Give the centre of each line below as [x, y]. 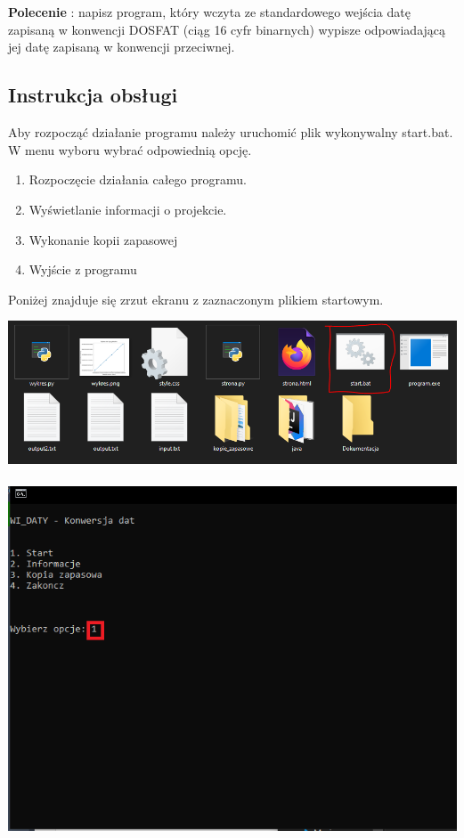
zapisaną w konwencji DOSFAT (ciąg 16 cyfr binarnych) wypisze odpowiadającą [227, 29]
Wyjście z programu [83, 269]
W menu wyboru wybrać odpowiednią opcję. [130, 149]
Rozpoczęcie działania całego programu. [138, 179]
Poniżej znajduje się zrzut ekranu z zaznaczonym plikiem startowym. [196, 299]
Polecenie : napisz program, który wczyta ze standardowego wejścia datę [209, 12]
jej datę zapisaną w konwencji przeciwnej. [122, 47]
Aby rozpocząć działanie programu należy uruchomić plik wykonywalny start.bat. [231, 132]
